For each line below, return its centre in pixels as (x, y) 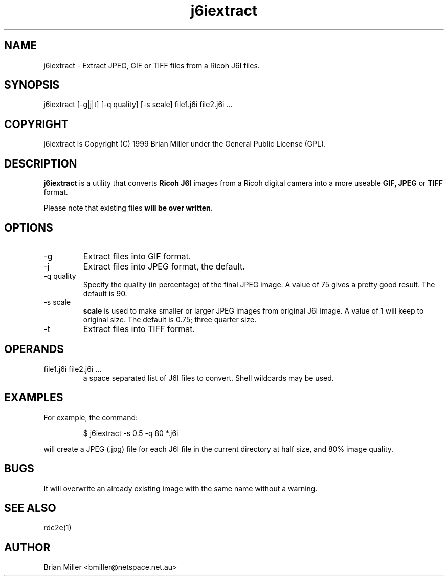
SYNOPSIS (32, 85)
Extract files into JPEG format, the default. (164, 266)
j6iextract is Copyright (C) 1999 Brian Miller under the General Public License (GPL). (185, 144)
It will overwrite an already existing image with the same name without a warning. (181, 488)
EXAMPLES (34, 398)
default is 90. (105, 293)
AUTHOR (27, 547)
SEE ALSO (30, 508)
